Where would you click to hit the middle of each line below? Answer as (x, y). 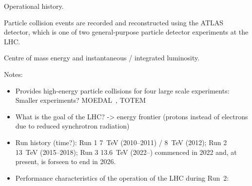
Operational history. (34, 6)
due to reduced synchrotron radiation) (72, 126)
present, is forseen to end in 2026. (66, 161)
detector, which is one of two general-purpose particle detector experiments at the (126, 32)
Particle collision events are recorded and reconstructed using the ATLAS (114, 22)
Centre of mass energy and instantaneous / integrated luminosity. (102, 58)
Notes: (13, 74)
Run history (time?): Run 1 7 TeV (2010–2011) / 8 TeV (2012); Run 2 (121, 142)
